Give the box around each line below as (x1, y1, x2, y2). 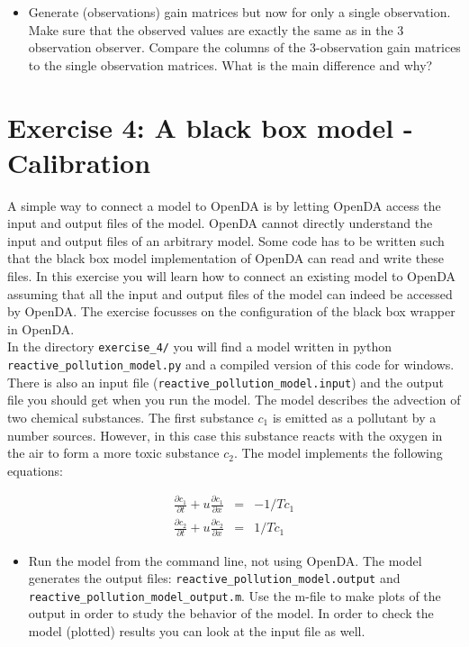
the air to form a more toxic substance (7, 443, 220, 462)
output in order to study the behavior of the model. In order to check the (28, 604, 434, 623)
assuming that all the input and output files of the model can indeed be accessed (7, 284, 453, 303)
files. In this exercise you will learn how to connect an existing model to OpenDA (7, 267, 455, 286)
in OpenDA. (7, 319, 75, 338)
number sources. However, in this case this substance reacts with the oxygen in (7, 425, 443, 444)
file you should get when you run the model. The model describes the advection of (7, 390, 461, 409)
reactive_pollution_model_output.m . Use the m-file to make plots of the (28, 586, 441, 605)
